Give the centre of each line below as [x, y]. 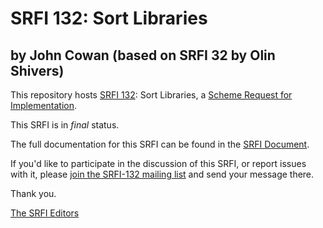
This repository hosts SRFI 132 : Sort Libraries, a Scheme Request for [151, 95]
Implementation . [44, 105]
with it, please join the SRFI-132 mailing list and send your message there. [162, 174]
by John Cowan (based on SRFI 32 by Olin [143, 55]
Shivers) [37, 70]
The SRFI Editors [45, 213]
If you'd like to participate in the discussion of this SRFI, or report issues [158, 163]
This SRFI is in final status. [65, 125]
